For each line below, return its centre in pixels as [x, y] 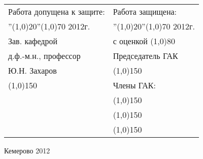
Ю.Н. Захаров [32, 70]
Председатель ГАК [145, 56]
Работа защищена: [145, 11]
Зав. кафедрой [33, 41]
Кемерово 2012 [27, 150]
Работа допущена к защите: [57, 11]
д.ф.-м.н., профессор [44, 56]
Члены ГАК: [134, 85]
